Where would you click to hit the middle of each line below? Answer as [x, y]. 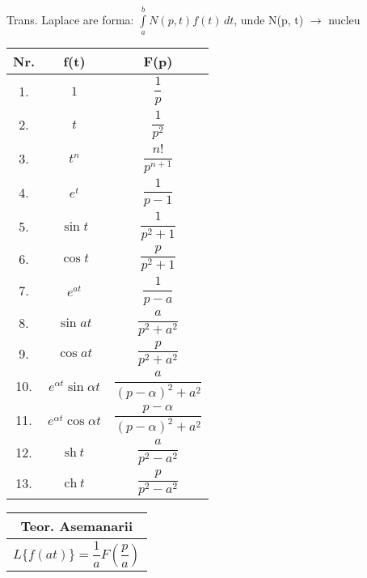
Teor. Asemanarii [77, 526]
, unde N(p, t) [269, 19]
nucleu [344, 19]
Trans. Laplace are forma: [70, 19]
